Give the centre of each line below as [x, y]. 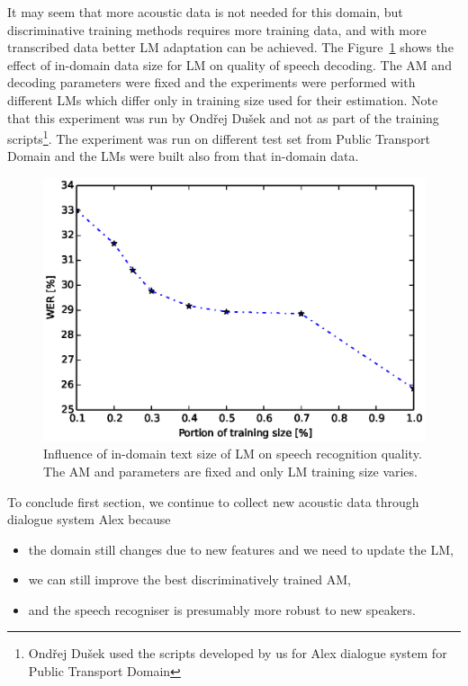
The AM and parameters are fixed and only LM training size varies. [230, 471]
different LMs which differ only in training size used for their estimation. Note [223, 99]
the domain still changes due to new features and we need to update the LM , [241, 549]
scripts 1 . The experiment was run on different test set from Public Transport [219, 137]
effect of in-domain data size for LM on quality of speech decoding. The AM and [229, 64]
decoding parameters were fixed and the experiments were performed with [211, 82]
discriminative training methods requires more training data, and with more [217, 29]
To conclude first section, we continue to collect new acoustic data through [213, 501]
